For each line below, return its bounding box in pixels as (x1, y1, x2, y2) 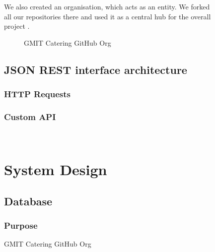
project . (4, 21, 30, 31)
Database (4, 193, 53, 208)
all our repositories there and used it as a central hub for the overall (4, 11, 211, 21)
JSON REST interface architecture (4, 62, 187, 77)
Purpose (4, 219, 38, 231)
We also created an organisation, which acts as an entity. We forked (4, 1, 210, 11)
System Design (4, 159, 107, 179)
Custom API (4, 110, 56, 123)
